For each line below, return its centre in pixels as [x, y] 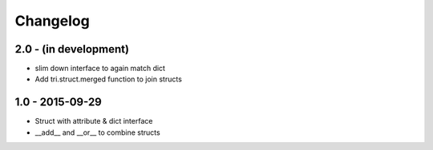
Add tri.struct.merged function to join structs [108, 79]
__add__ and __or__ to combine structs [97, 132]
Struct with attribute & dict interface [94, 121]
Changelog [52, 21]
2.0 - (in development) [72, 49]
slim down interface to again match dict [100, 69]
